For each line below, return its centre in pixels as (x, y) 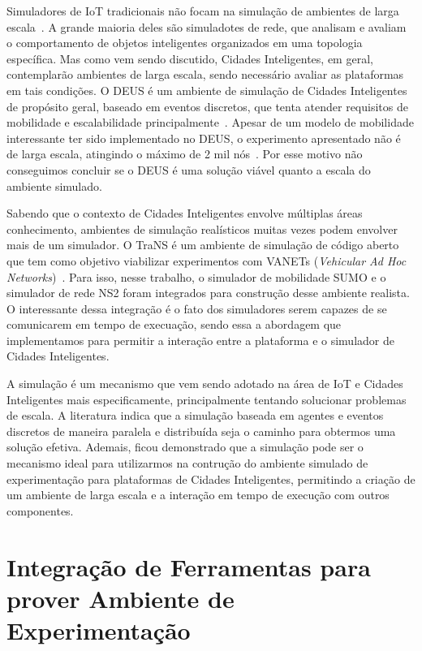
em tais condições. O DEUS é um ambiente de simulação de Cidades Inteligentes (207, 90)
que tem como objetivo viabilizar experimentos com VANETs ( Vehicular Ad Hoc (207, 260)
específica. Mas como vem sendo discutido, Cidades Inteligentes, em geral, (190, 58)
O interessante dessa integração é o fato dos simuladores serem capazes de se (197, 308)
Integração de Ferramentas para (189, 566)
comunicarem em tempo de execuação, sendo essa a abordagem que (174, 324)
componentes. (40, 510)
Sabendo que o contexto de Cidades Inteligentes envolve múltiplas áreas (185, 213)
